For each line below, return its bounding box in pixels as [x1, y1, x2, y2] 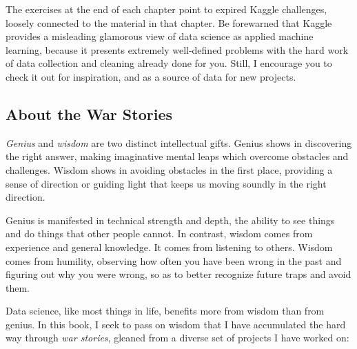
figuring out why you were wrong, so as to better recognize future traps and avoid [6, 267, 351, 281]
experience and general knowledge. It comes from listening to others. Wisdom [6, 239, 333, 254]
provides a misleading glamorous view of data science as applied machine [6, 29, 314, 43]
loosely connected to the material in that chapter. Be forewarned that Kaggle [6, 15, 332, 30]
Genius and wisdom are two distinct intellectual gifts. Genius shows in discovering [6, 135, 352, 150]
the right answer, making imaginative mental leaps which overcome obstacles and [6, 149, 349, 163]
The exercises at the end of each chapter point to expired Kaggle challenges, [6, 2, 327, 16]
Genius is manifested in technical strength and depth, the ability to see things [6, 212, 335, 227]
